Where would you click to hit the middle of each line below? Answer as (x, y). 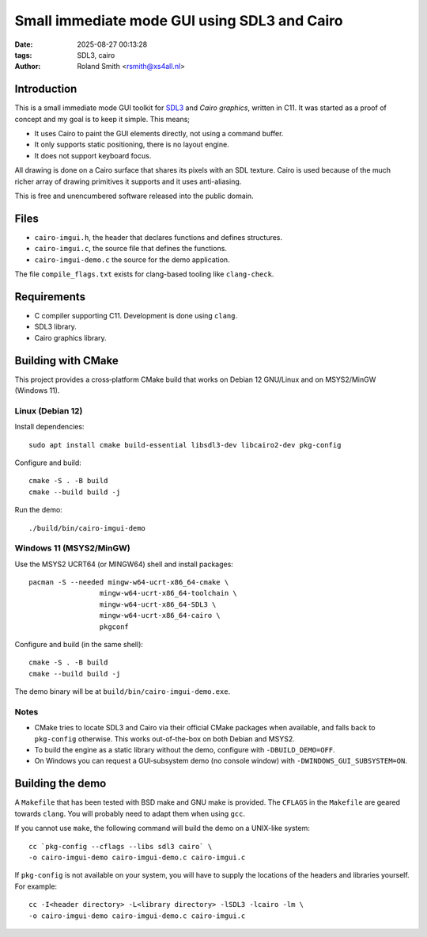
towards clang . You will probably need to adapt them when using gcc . (130, 813)
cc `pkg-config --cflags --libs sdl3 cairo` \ (121, 846)
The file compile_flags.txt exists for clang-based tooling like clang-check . (144, 274)
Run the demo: (38, 510)
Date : (24, 44)
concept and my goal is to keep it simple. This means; (102, 119)
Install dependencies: (49, 427)
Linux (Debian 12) (49, 410)
